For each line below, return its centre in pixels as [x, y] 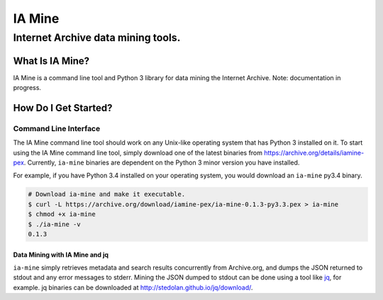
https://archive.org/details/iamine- [314, 152]
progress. [27, 88]
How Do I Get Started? [63, 107]
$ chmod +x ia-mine [62, 214]
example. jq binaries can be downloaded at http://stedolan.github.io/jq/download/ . [133, 287]
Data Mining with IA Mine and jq [61, 255]
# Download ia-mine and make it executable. [107, 194]
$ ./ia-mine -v [54, 224]
